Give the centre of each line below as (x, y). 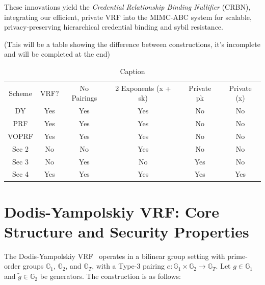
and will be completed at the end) (57, 54)
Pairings (84, 98)
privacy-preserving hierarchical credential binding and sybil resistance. (114, 27)
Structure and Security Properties (127, 231)
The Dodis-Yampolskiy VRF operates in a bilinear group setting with (115, 256)
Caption (132, 71)
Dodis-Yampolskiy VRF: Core (112, 211)
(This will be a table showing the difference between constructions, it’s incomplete (132, 44)
